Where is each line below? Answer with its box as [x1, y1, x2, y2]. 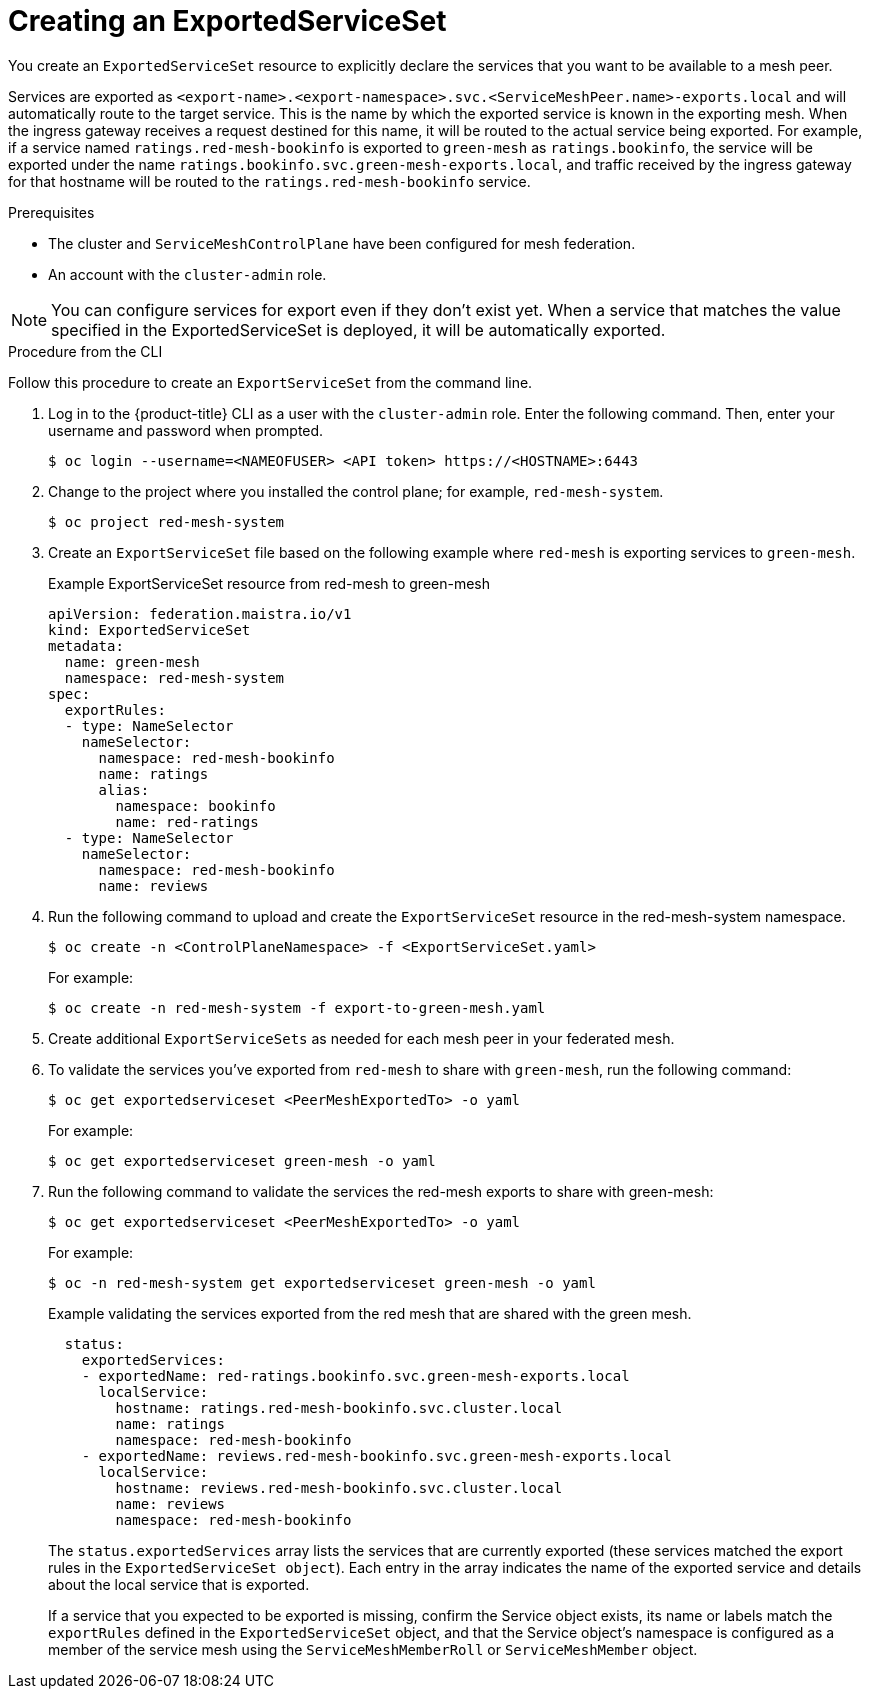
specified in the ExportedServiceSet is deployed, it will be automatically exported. [51, 319, 666, 340]
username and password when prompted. [48, 421, 324, 439]
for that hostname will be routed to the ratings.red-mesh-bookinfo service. [8, 172, 531, 190]
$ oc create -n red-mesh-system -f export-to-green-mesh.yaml [48, 999, 546, 1016]
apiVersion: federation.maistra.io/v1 [48, 605, 352, 622]
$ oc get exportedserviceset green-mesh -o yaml [48, 1152, 436, 1169]
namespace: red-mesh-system [64, 669, 285, 686]
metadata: [48, 637, 124, 654]
